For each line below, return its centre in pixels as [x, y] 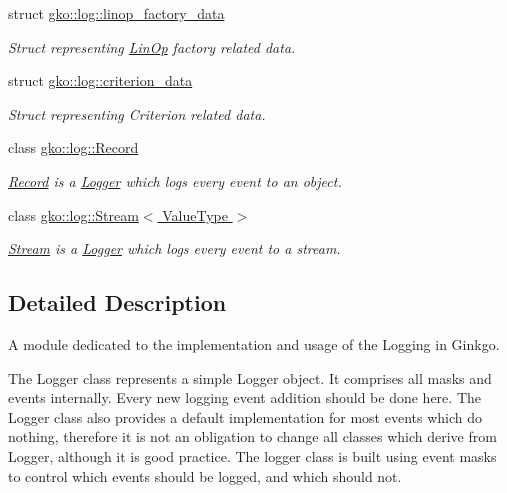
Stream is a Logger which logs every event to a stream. [174, 248]
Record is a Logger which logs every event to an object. [175, 180]
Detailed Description [117, 302]
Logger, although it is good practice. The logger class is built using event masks [252, 455]
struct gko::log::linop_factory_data [116, 13]
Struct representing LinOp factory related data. [152, 46]
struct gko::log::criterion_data [100, 80]
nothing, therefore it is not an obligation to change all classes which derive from [252, 436]
